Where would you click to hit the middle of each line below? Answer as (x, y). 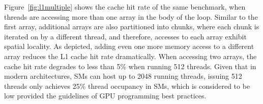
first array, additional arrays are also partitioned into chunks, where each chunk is (132, 27)
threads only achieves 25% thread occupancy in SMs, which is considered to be (127, 86)
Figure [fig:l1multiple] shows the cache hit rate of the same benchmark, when (125, 7)
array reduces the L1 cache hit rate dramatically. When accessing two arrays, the (130, 56)
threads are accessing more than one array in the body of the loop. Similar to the (131, 16)
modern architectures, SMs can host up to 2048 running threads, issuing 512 (123, 76)
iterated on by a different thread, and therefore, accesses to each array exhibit (125, 36)
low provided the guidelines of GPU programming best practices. (105, 96)
